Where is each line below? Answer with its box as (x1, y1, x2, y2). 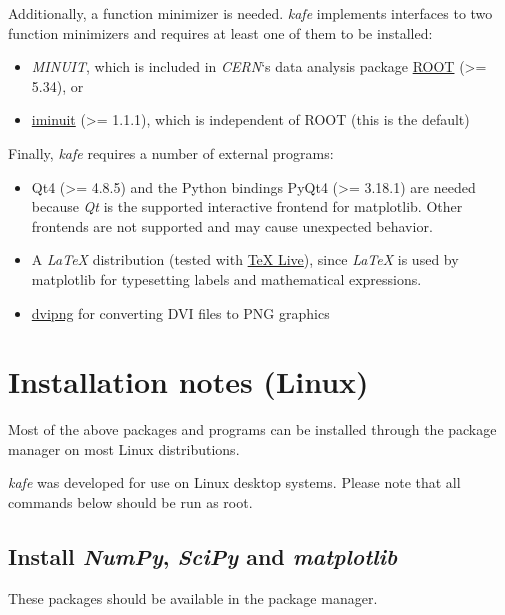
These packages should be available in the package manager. (8, 587, 378, 608)
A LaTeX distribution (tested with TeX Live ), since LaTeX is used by (31, 249, 459, 270)
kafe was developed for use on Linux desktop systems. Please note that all (8, 472, 461, 493)
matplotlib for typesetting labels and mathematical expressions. (31, 268, 422, 289)
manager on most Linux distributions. (8, 438, 240, 459)
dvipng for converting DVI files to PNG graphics (31, 302, 330, 323)
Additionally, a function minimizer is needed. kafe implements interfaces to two (8, 3, 493, 23)
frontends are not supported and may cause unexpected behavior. (31, 215, 433, 236)
